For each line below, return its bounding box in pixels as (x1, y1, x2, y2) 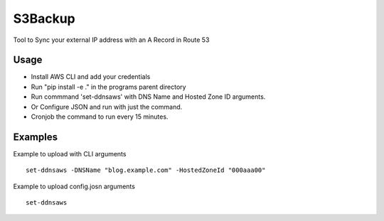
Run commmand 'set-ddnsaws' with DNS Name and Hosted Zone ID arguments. (31, 92, 266, 101)
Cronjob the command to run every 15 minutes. (31, 112, 169, 121)
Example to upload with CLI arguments (13, 149, 127, 158)
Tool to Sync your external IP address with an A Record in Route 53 (13, 36, 210, 44)
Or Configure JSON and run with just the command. (31, 102, 183, 111)
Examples (13, 131, 58, 143)
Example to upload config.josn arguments (13, 182, 135, 190)
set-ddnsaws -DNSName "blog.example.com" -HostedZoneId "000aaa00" (26, 166, 266, 174)
